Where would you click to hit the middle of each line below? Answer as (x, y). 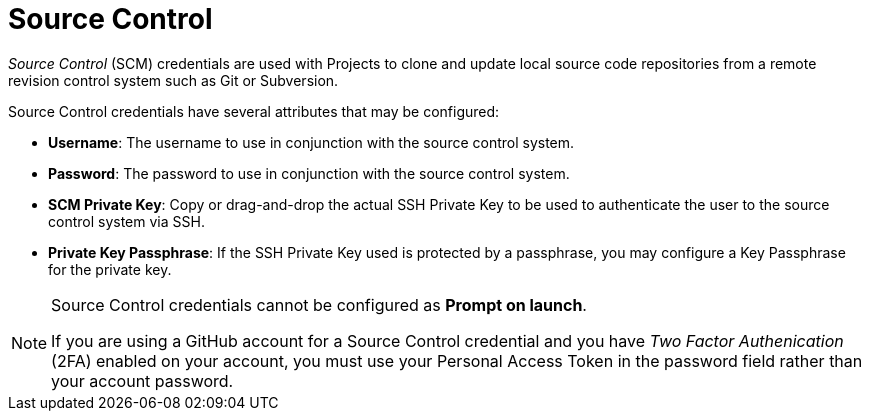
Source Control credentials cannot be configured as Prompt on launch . (319, 304)
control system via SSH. (126, 221)
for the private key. (110, 269)
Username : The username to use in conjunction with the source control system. (311, 142)
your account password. (142, 380)
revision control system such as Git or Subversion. (173, 80)
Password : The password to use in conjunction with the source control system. (309, 173)
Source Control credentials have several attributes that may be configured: (254, 111)
